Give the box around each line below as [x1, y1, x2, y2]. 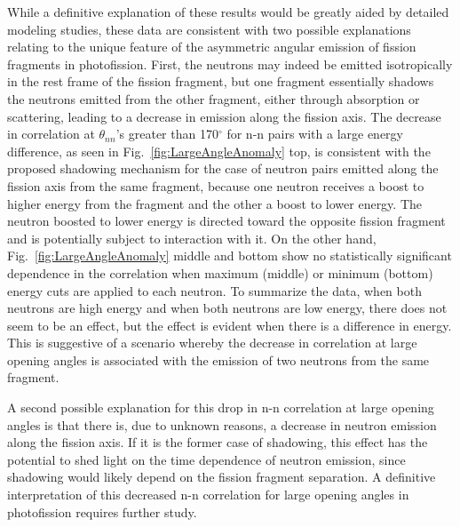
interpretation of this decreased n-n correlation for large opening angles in [7, 485, 409, 504]
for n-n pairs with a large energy [226, 124, 404, 143]
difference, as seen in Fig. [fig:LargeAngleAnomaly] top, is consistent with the [7, 141, 431, 160]
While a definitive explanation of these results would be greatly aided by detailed [7, 3, 449, 20]
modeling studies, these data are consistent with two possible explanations [7, 20, 411, 38]
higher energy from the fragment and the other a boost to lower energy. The [7, 194, 423, 212]
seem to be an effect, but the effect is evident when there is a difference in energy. [7, 315, 452, 334]
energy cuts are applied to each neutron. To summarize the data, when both [7, 281, 422, 299]
